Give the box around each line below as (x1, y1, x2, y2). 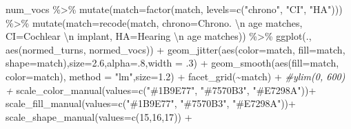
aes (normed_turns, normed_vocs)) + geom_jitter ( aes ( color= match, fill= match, (6, 42, 345, 56)
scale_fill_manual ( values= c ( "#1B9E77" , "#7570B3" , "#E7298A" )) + (6, 96, 296, 110)
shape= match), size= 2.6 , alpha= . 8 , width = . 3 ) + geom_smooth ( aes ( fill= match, (6, 56, 339, 70)
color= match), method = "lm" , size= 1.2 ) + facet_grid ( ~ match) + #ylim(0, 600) (6, 69, 345, 83)
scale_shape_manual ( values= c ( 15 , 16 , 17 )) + (6, 109, 192, 124)
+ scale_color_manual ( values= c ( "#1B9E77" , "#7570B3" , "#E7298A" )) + (6, 82, 317, 97)
